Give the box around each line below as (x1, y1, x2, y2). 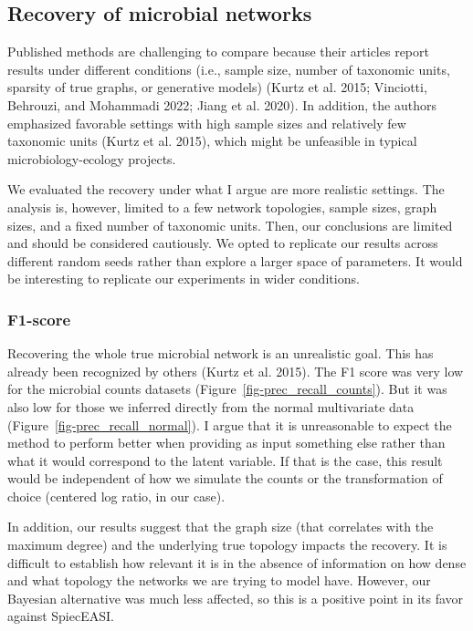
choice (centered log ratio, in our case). (7, 486, 226, 505)
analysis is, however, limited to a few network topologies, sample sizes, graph (7, 197, 437, 216)
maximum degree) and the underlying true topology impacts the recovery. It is (7, 535, 447, 554)
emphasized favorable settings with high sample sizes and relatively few (7, 113, 406, 132)
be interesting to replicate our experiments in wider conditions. (7, 269, 360, 288)
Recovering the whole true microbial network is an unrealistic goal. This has (7, 344, 434, 363)
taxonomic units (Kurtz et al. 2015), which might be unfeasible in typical (7, 131, 417, 150)
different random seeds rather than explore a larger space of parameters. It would (7, 251, 463, 270)
